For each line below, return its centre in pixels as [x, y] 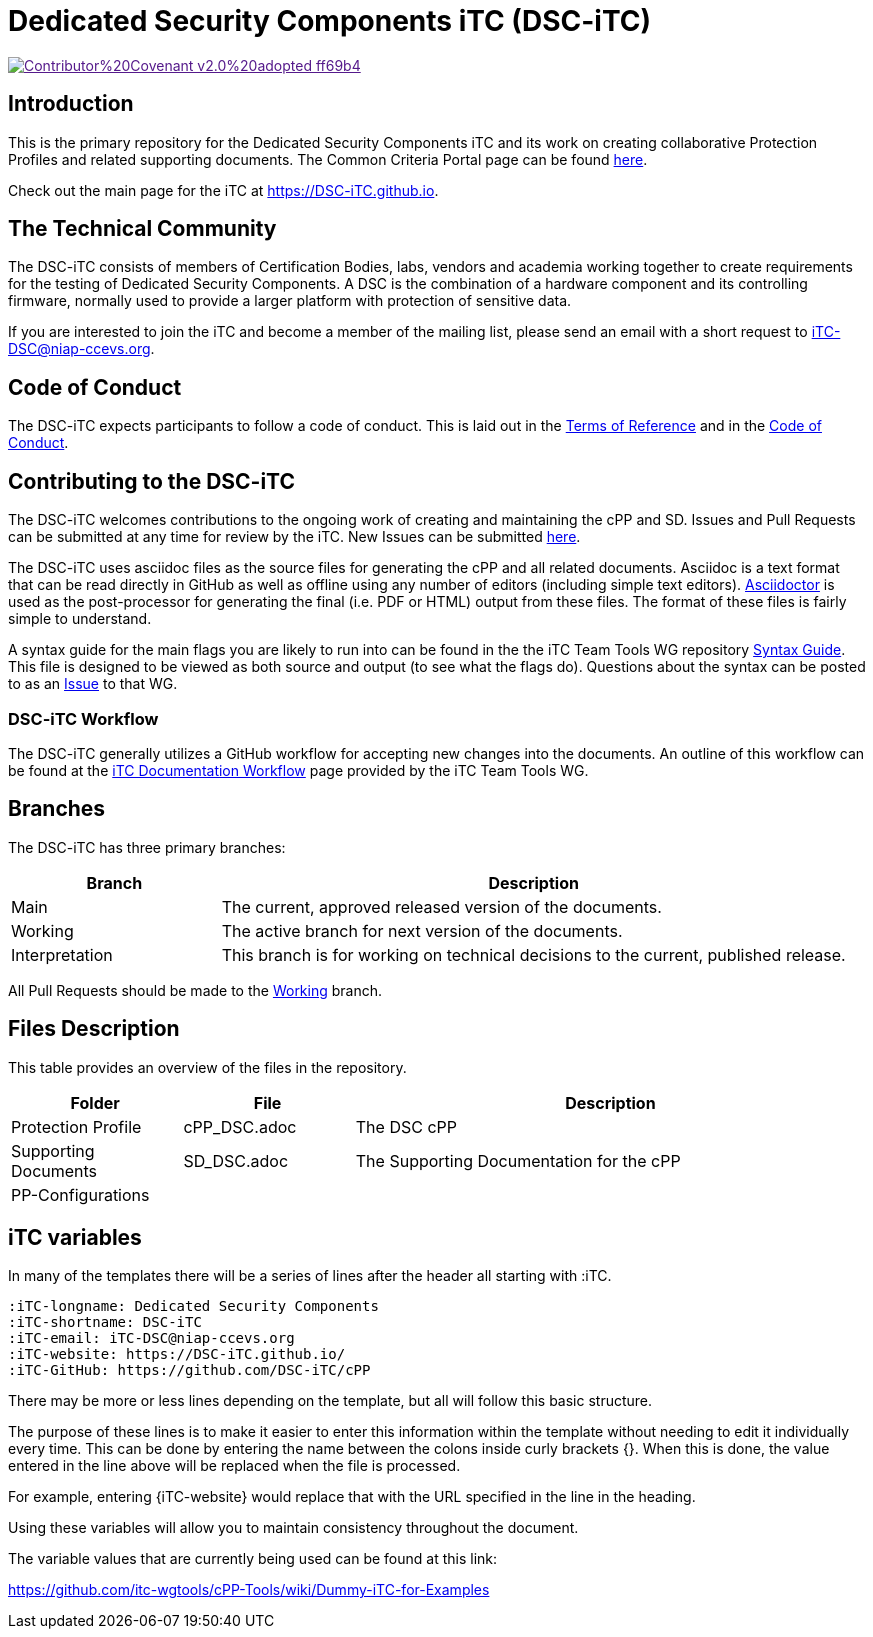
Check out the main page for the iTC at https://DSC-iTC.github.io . [223, 190]
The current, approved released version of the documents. [441, 906]
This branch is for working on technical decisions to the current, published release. [533, 954]
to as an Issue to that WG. [93, 684]
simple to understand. [80, 619]
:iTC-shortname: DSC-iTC [105, 1322]
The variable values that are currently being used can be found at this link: [253, 1559]
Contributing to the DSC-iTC [152, 481]
